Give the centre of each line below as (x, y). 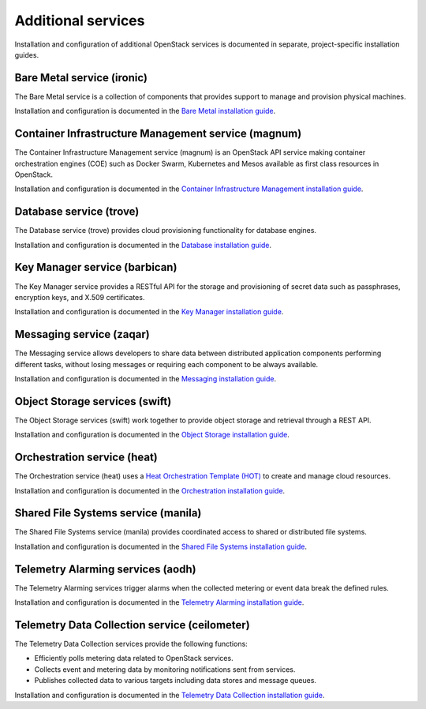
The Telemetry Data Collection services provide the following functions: (131, 644)
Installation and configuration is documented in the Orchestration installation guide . (150, 490)
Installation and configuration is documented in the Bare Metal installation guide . (145, 111)
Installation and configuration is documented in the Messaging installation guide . (145, 378)
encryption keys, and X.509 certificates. (80, 297)
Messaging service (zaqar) (82, 334)
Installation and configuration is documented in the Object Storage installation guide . (152, 435)
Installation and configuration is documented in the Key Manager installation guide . (149, 312)
